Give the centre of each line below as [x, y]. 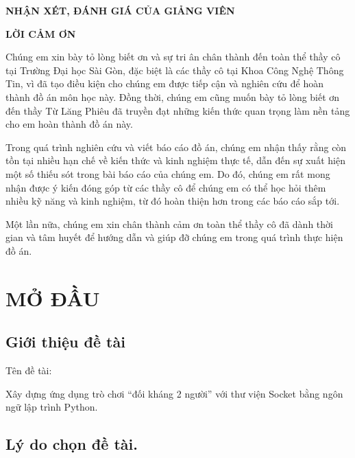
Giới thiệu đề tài [65, 342]
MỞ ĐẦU [53, 298]
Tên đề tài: [29, 370]
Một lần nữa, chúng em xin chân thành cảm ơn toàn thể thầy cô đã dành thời [169, 224]
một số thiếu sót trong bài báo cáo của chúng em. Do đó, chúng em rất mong [168, 173]
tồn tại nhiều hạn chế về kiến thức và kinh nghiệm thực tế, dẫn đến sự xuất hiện [175, 160]
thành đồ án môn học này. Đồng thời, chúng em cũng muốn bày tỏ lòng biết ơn [173, 96]
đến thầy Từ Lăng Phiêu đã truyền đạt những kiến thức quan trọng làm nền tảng [178, 110]
